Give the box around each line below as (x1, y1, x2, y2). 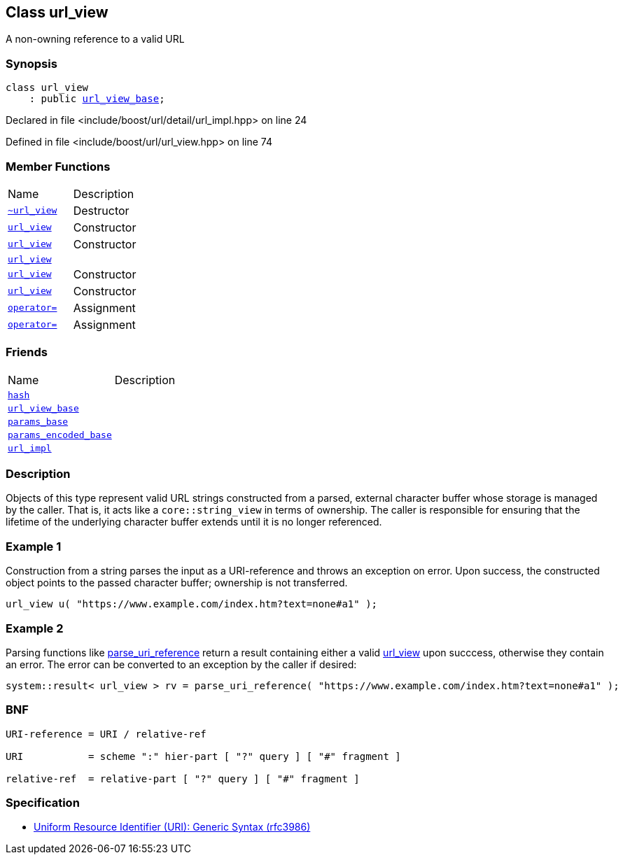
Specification (6, 796, 80, 810)
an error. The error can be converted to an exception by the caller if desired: (6, 658, 357, 670)
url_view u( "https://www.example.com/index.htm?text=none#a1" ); (6, 598, 378, 610)
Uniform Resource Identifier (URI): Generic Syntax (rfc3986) (34, 821, 311, 833)
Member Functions (6, 159, 111, 174)
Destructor (73, 203, 129, 218)
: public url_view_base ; (29, 93, 165, 105)
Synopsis (6, 56, 57, 71)
